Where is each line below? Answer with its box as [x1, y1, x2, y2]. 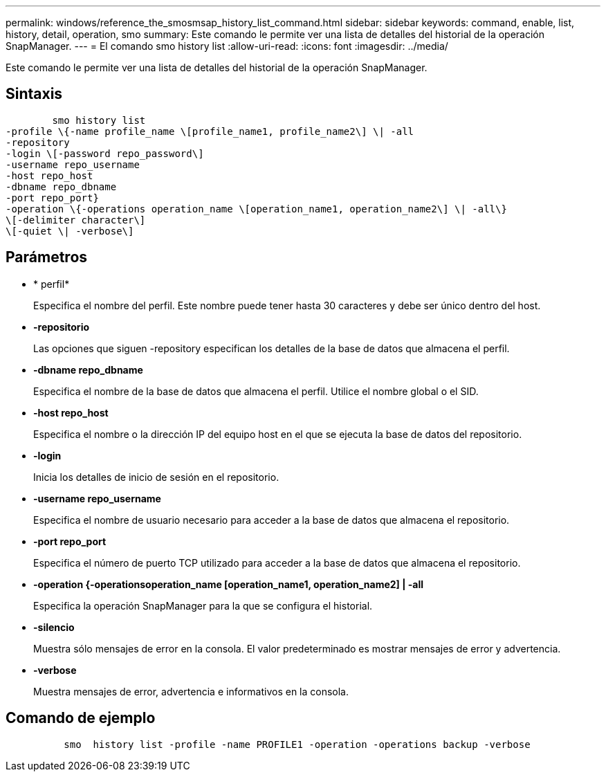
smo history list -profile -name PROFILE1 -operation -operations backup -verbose [64, 738, 531, 750]
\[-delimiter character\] [6, 214, 146, 226]
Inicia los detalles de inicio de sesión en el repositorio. [33, 470, 279, 483]
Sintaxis [6, 85, 63, 103]
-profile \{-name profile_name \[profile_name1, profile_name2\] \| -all [6, 125, 414, 137]
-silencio [33, 621, 75, 633]
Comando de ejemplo [6, 709, 156, 727]
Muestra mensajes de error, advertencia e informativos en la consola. [33, 685, 349, 697]
